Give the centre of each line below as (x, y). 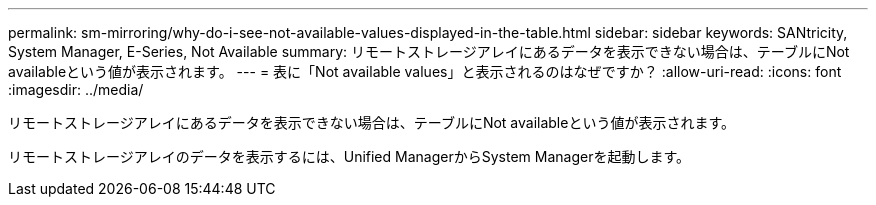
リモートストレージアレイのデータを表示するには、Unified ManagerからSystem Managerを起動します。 (349, 156)
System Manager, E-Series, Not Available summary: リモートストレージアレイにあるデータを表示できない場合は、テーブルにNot (429, 51)
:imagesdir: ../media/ (76, 89)
